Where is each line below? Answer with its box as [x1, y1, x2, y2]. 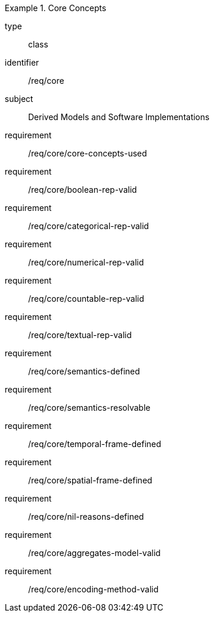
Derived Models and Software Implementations [28, 112, 210, 122]
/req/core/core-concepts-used [28, 148, 147, 158]
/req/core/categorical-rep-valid [28, 221, 149, 231]
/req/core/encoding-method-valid [28, 584, 159, 594]
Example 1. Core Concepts [5, 3, 107, 13]
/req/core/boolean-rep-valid [28, 185, 137, 195]
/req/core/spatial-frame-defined [28, 475, 152, 485]
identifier [5, 57, 39, 67]
